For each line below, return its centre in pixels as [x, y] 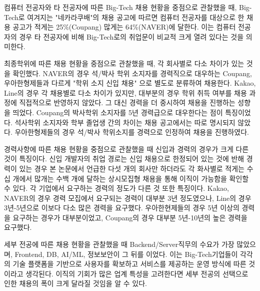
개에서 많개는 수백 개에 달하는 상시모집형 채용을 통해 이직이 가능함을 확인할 [131, 178]
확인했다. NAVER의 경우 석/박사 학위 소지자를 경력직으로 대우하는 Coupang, [132, 73]
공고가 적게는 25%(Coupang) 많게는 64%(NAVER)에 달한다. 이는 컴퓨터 [124, 27]
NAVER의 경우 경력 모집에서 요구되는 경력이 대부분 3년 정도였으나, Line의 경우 [128, 198]
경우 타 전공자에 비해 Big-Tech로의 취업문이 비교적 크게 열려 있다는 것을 [131, 36]
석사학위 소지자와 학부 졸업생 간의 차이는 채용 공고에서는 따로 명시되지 [125, 122]
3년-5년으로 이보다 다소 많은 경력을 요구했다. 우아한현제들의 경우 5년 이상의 [122, 208]
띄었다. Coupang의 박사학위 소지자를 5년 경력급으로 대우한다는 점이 [118, 112]
